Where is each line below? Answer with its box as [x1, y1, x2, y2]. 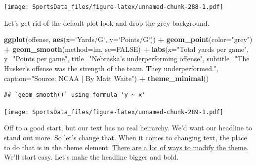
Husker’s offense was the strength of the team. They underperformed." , [4, 63, 218, 74]
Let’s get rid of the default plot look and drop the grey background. [4, 17, 210, 28]
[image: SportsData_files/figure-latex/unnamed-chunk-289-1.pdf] [4, 108, 223, 116]
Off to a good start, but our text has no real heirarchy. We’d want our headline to [4, 123, 253, 133]
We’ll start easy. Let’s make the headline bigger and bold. [4, 152, 179, 162]
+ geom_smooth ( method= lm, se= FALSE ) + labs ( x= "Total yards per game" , [4, 43, 249, 54]
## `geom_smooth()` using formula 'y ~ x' [4, 91, 146, 99]
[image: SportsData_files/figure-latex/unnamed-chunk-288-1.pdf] [4, 3, 223, 10]
